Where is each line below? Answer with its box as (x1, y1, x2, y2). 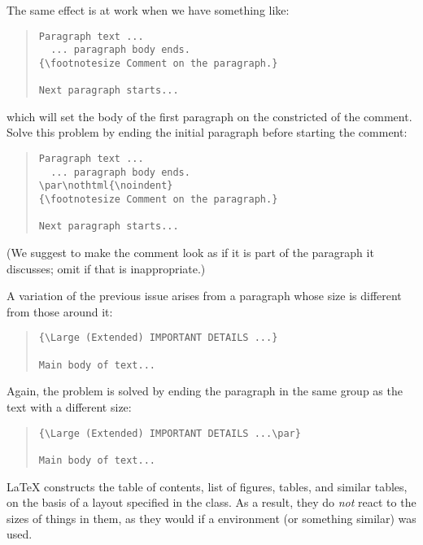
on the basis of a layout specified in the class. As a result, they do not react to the (7, 494, 416, 511)
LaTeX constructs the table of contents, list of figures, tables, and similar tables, (7, 477, 408, 495)
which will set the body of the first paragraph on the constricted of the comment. (7, 107, 412, 124)
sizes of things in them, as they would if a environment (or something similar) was (7, 509, 416, 526)
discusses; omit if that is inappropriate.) (7, 259, 206, 277)
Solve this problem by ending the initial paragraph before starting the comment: (7, 124, 408, 141)
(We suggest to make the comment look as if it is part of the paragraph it (7, 244, 374, 260)
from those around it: (7, 303, 113, 320)
